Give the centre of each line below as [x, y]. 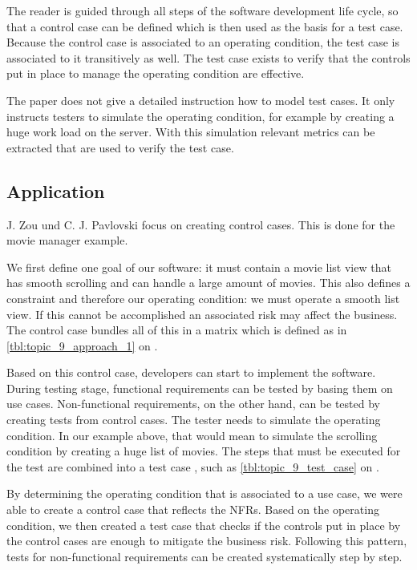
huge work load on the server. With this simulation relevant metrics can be [191, 132]
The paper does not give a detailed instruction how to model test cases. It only [201, 100]
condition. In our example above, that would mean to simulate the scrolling [192, 435]
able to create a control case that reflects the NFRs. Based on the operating [193, 509]
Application [56, 190]
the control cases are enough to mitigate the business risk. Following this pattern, [207, 541]
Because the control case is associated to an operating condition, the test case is [203, 42]
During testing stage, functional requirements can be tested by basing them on [200, 388]
